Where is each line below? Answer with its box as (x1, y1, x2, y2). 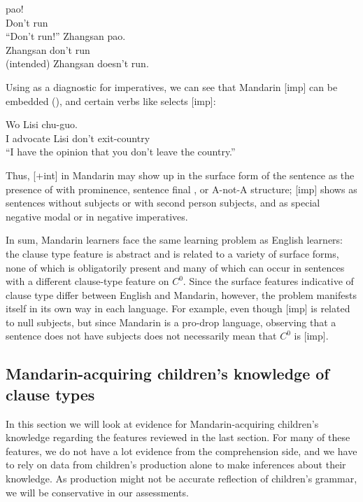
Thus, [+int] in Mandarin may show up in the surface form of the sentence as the (6, 167, 355, 182)
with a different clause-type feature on (6, 274, 169, 288)
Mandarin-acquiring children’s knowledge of (6, 363, 329, 384)
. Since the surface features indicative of (183, 274, 354, 288)
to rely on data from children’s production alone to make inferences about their (6, 457, 346, 472)
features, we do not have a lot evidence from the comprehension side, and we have (6, 443, 357, 458)
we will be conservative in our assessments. (6, 484, 189, 499)
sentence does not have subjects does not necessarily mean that (6, 328, 277, 343)
